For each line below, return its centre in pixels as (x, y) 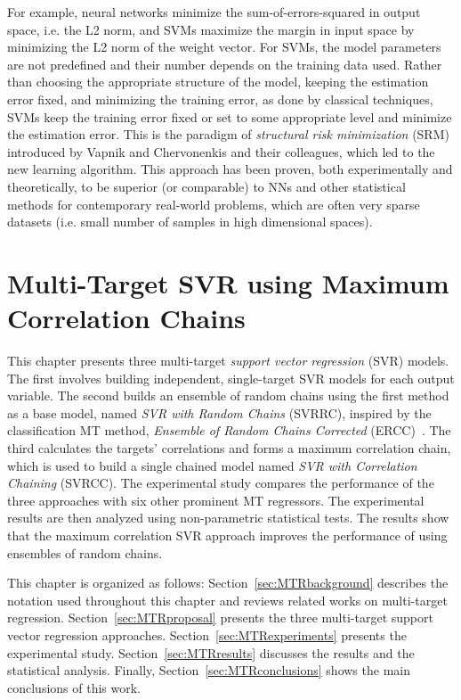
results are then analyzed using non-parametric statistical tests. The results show (228, 518)
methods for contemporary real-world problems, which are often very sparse (214, 204)
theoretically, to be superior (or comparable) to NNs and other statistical (206, 186)
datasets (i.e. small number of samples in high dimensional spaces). (190, 222)
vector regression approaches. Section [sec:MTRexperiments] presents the (207, 634)
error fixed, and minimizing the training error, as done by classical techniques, (220, 99)
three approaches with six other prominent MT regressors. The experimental (216, 500)
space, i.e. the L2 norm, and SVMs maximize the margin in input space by (211, 29)
